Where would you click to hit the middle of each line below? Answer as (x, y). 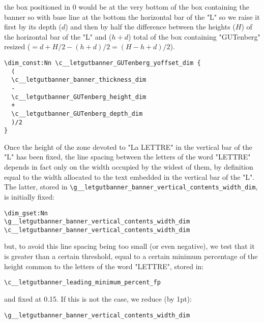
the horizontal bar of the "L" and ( (58, 36)
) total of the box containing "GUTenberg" (194, 36)
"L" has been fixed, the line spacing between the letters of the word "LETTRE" (127, 157)
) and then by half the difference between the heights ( (150, 27)
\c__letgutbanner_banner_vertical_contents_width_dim (97, 230)
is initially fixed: (29, 196)
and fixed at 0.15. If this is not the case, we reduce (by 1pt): (98, 298)
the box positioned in (37, 7)
